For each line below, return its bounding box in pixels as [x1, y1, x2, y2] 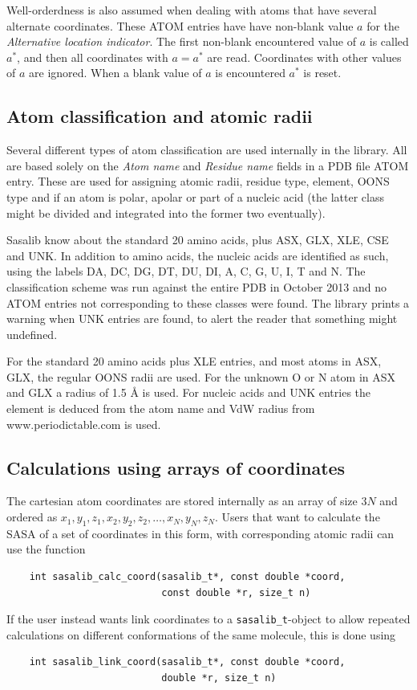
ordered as [6, 508, 58, 525]
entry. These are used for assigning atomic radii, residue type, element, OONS [6, 173, 390, 190]
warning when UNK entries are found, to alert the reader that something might [6, 310, 398, 327]
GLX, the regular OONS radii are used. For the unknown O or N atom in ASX [6, 368, 396, 385]
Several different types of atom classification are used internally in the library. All [6, 141, 407, 158]
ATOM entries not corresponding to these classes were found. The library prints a [6, 294, 410, 311]
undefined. [6, 325, 58, 342]
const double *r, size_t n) [161, 586, 311, 598]
